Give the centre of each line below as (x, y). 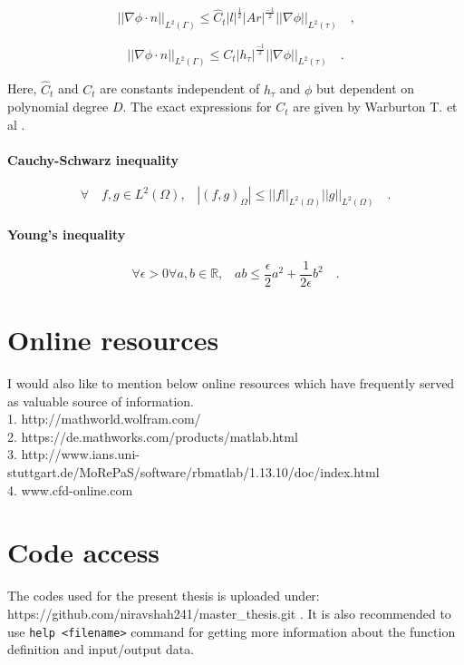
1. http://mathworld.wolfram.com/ (104, 419)
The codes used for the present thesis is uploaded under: (164, 596)
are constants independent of (180, 88)
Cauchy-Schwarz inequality (93, 160)
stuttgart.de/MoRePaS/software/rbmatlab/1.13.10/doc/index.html (193, 472)
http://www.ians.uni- (80, 454)
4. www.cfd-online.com (70, 489)
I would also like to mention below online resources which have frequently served (231, 383)
